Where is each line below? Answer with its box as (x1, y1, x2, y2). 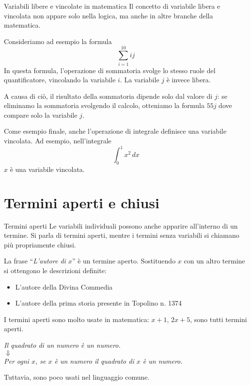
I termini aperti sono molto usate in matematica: (4, 314, 149, 324)
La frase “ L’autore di (4, 256, 66, 266)
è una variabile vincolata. (10, 164, 85, 174)
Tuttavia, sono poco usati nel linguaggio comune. (4, 372, 150, 382)
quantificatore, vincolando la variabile (4, 75, 116, 85)
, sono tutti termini (190, 314, 247, 324)
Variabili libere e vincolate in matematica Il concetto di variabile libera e (4, 1, 220, 11)
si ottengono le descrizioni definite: (4, 265, 107, 276)
